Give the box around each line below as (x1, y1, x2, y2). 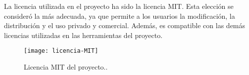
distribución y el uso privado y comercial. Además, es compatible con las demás (4, 20, 246, 31)
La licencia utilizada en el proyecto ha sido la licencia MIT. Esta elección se (4, 1, 234, 11)
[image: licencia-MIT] (24, 47, 99, 55)
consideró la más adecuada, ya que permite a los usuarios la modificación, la (4, 10, 235, 21)
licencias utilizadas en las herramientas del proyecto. (4, 30, 163, 40)
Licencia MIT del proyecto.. (24, 62, 108, 72)
